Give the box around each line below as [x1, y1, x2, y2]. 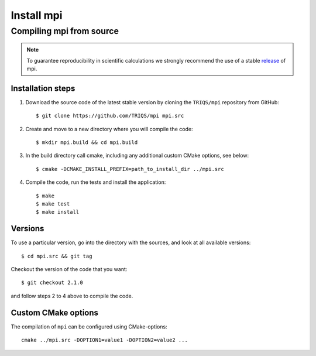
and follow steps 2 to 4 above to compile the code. [11, 292, 133, 299]
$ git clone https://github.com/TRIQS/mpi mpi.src [36, 112, 184, 119]
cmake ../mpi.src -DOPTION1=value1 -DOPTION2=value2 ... [21, 337, 188, 344]
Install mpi [11, 9, 63, 22]
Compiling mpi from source [11, 26, 119, 36]
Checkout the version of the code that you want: [11, 266, 128, 273]
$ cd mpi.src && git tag [21, 252, 92, 259]
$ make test [36, 201, 70, 207]
